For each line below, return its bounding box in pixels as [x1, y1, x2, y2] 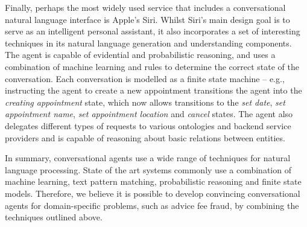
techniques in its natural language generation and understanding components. [5, 36, 292, 49]
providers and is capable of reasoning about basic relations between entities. [5, 131, 285, 144]
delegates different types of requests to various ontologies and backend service [5, 119, 291, 132]
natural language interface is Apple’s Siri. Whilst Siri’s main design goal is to [5, 13, 290, 25]
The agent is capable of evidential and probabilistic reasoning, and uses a [5, 48, 276, 61]
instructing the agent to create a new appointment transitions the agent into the [5, 84, 302, 97]
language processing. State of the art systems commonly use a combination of [5, 163, 291, 176]
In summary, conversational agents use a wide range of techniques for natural [5, 152, 291, 164]
